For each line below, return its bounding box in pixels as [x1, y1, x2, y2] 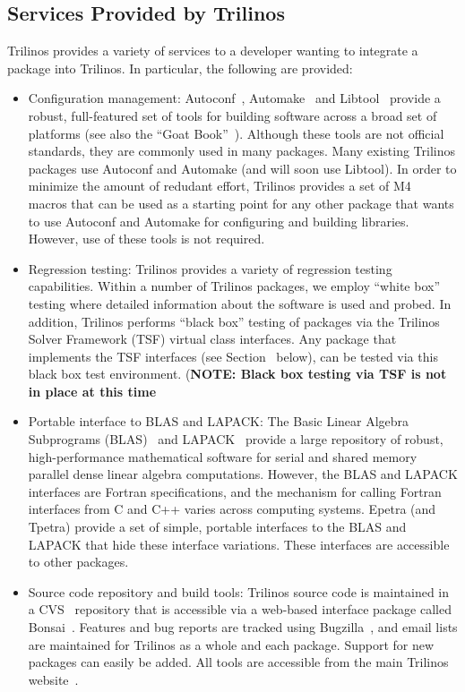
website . [28, 670, 79, 688]
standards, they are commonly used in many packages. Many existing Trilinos [28, 141, 455, 160]
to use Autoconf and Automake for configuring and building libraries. [28, 211, 409, 230]
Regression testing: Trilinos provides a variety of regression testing [28, 259, 392, 278]
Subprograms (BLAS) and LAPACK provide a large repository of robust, [28, 430, 443, 449]
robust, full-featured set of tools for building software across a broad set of [28, 106, 437, 124]
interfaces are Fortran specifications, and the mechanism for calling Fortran [28, 482, 442, 500]
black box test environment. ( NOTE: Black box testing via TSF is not [28, 364, 447, 383]
